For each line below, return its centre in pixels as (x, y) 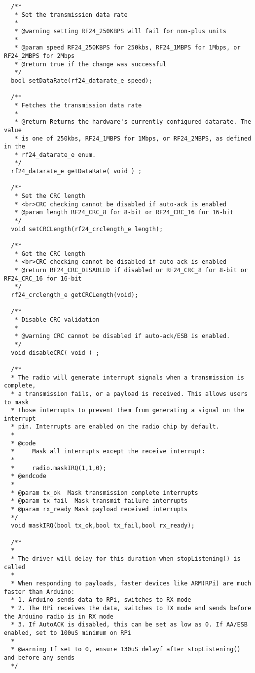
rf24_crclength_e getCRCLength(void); (75, 295)
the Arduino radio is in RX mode (59, 616)
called (15, 567)
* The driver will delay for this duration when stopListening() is (126, 558)
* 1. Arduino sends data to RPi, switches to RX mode (101, 600)
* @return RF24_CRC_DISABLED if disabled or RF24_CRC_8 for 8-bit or (131, 270)
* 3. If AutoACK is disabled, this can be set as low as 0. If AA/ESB (129, 625)
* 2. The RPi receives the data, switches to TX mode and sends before (131, 608)
